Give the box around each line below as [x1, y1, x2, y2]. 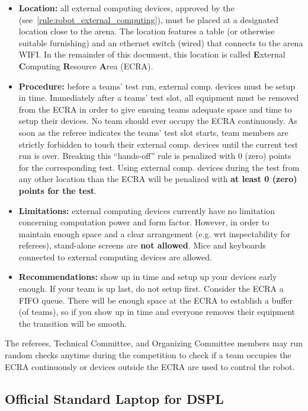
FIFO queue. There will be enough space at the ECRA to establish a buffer [18, 294, 293, 306]
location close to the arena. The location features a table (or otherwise [18, 25, 275, 37]
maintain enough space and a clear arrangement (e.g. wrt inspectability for [18, 227, 291, 240]
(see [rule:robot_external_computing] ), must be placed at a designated [18, 13, 279, 26]
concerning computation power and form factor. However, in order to [18, 216, 269, 228]
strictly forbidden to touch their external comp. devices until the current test [18, 138, 299, 150]
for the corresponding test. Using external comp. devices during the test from [18, 161, 300, 173]
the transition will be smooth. [18, 317, 127, 329]
